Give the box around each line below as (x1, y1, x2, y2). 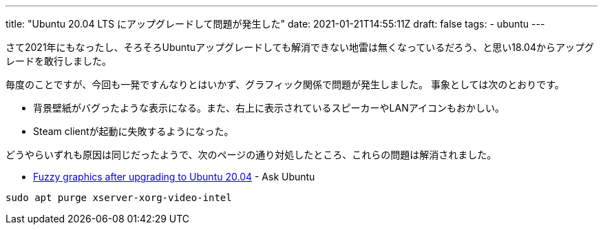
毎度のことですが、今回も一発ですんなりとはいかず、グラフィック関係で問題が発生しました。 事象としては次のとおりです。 (6, 79, 564, 90)
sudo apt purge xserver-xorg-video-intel (6, 192, 232, 203)
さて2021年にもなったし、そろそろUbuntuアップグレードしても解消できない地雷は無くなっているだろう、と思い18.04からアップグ (6, 41, 594, 53)
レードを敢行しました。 (6, 55, 112, 67)
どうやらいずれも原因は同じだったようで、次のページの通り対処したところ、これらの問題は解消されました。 (6, 149, 497, 160)
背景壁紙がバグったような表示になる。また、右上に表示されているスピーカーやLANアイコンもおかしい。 (33, 102, 505, 114)
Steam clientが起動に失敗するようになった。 (33, 125, 234, 137)
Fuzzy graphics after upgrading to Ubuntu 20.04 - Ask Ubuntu (33, 171, 315, 182)
